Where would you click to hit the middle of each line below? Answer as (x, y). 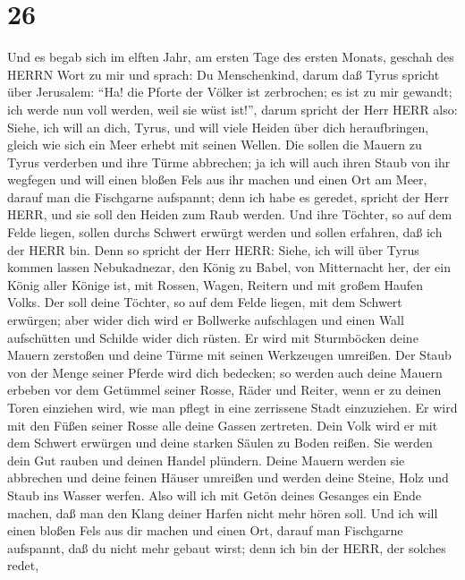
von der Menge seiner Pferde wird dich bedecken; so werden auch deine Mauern (225, 372)
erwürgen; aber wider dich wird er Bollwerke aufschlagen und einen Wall (206, 320)
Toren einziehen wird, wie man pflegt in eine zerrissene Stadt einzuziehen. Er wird (232, 407)
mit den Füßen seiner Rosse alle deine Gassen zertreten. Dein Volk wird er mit (223, 425)
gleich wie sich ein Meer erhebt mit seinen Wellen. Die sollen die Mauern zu (215, 145)
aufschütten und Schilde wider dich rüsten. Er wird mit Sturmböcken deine (213, 337)
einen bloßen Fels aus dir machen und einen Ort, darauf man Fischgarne (205, 530)
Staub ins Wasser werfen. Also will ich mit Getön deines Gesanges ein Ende (214, 495)
